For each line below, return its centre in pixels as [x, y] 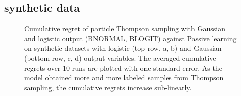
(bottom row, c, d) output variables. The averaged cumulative [120, 58]
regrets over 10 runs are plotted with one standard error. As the [123, 68]
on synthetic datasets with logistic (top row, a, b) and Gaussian [123, 48]
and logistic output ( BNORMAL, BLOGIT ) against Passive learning [131, 38]
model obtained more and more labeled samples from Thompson [124, 78]
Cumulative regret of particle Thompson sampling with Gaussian [125, 28]
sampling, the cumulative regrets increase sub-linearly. [108, 87]
